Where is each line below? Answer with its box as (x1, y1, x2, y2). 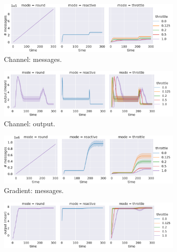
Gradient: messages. (4, 185, 64, 196)
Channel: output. (4, 118, 56, 128)
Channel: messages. (4, 54, 62, 64)
